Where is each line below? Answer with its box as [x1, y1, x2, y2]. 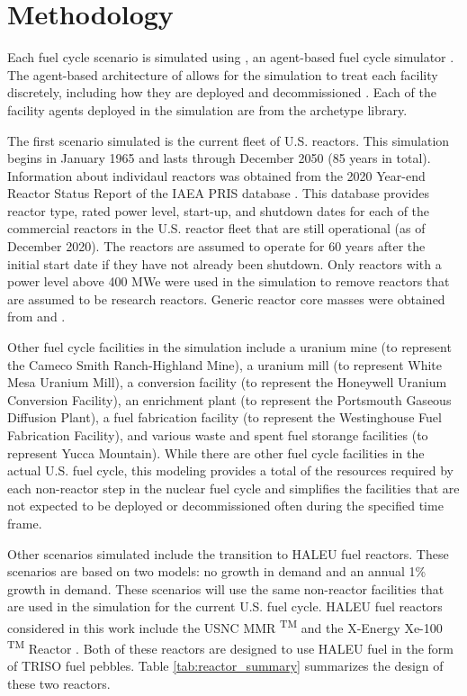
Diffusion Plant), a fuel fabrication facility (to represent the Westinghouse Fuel [7, 408, 442, 427]
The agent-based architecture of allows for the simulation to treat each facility [7, 65, 438, 84]
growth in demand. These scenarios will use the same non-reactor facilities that [7, 579, 445, 598]
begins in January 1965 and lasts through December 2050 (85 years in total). [7, 149, 431, 167]
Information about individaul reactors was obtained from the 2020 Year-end [7, 166, 426, 185]
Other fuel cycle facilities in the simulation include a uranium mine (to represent [7, 338, 452, 357]
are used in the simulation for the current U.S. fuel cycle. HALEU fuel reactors [7, 597, 443, 616]
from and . [7, 307, 66, 326]
